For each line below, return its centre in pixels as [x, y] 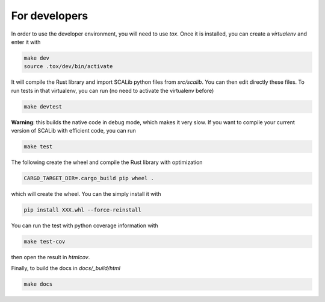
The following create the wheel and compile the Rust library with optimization [107, 162]
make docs [38, 284]
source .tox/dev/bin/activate [68, 67]
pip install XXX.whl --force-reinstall [82, 210]
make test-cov [45, 241]
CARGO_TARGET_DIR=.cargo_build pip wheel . [89, 178]
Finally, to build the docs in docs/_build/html [66, 268]
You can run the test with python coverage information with [85, 225]
